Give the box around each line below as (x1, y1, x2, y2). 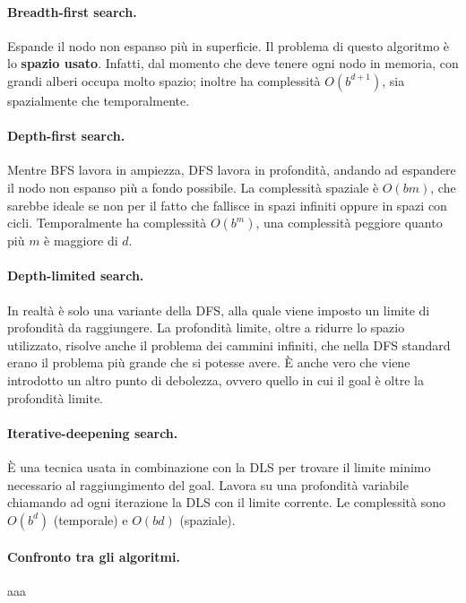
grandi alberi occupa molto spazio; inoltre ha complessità (7, 71, 321, 90)
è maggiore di (44, 231, 118, 250)
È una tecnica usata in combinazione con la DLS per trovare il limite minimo (7, 457, 431, 476)
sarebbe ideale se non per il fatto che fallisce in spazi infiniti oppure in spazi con (7, 195, 447, 214)
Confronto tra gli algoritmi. (7, 547, 180, 566)
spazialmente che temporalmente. (7, 90, 190, 109)
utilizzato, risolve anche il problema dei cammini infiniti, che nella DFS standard (7, 335, 451, 354)
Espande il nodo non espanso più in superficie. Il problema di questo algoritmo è (7, 36, 450, 55)
